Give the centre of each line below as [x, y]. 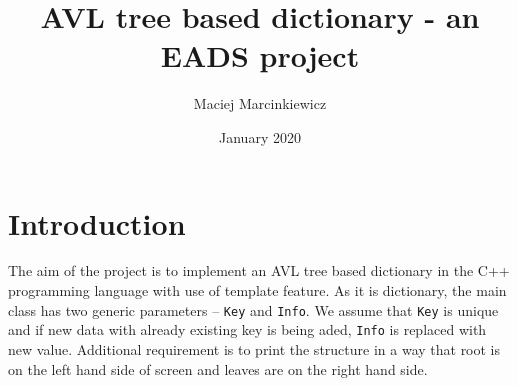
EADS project [260, 55]
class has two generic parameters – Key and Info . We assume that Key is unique [253, 309]
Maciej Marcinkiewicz [260, 103]
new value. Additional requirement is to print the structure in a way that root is [254, 348]
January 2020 [260, 136]
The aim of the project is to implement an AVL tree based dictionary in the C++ [259, 270]
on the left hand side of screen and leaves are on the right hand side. [218, 368]
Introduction [97, 222]
